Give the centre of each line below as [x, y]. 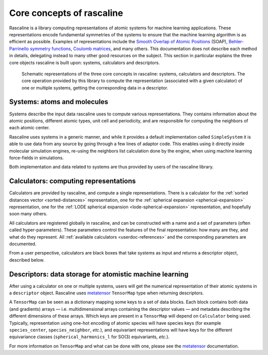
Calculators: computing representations [72, 181]
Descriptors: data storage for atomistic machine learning [99, 274]
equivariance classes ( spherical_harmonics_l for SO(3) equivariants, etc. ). [89, 337]
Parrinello [19, 48]
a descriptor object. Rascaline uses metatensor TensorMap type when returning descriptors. [106, 293]
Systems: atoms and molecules [59, 102]
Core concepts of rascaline [66, 13]
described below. [27, 260]
